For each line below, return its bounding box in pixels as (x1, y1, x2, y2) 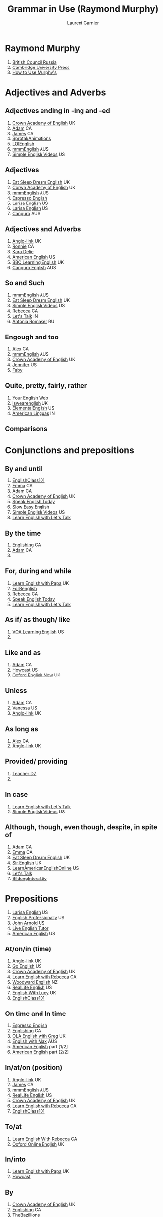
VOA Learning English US (12, 629, 64, 635)
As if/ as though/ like (5, 615, 70, 624)
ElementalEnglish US (12, 405, 55, 411)
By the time (5, 529, 41, 537)
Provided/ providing (5, 757, 68, 766)
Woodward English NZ (12, 979, 58, 985)
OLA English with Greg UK (12, 1033, 66, 1039)
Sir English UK (12, 860, 41, 866)
